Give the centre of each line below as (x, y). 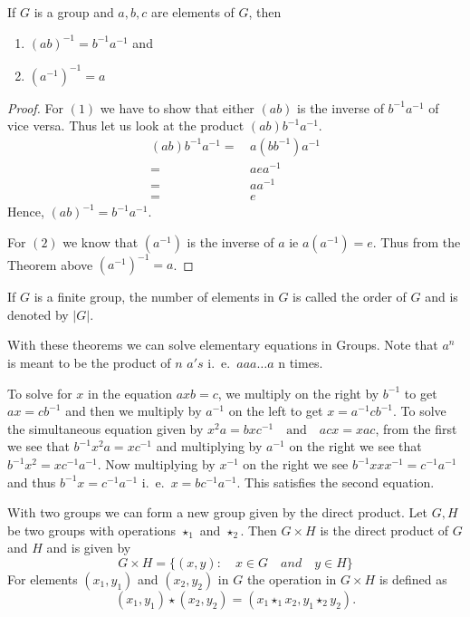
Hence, (26, 212)
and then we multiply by (134, 411)
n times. (301, 363)
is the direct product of (384, 530)
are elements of (192, 12)
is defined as (413, 578)
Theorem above (50, 264)
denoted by (38, 314)
